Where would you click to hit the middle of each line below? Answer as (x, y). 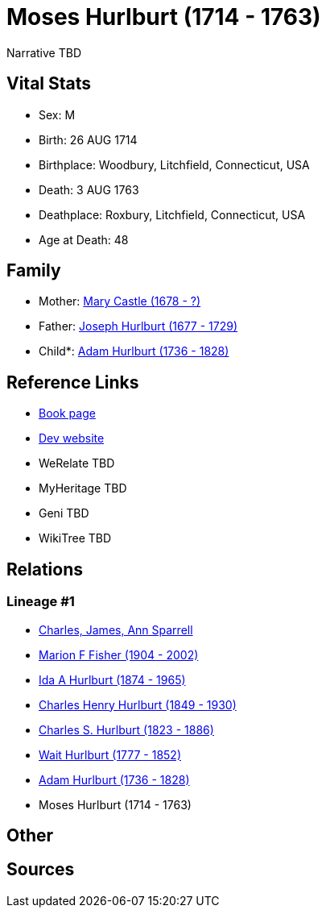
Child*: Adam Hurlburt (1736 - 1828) (134, 351)
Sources (41, 870)
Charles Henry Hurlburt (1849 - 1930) (138, 704)
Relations (45, 569)
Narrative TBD (44, 52)
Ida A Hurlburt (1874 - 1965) (112, 679)
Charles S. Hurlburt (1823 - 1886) (126, 729)
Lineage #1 (41, 602)
